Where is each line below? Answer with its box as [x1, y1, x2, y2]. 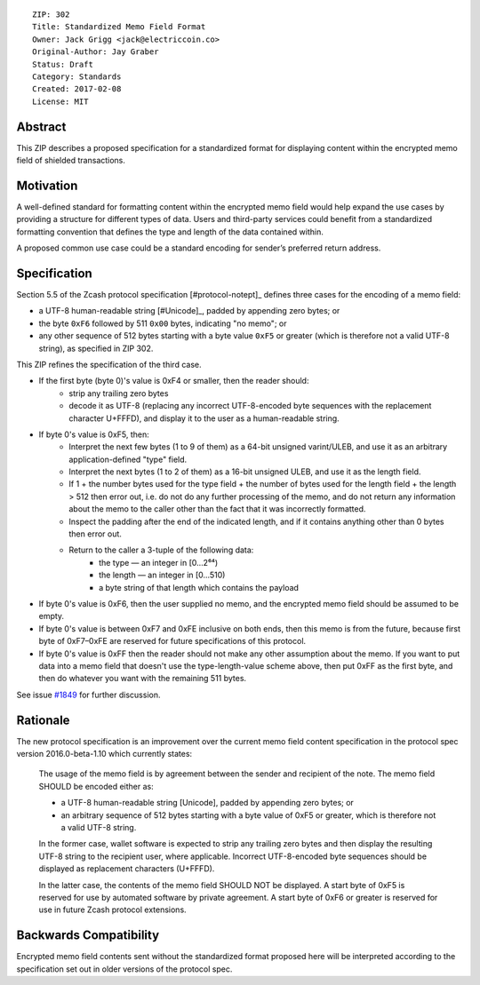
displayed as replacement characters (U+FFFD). [38, 863, 215, 874]
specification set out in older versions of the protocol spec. [16, 964, 233, 974]
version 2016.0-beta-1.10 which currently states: [16, 749, 193, 759]
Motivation [16, 178, 78, 193]
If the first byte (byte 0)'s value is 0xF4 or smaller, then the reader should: [38, 376, 309, 386]
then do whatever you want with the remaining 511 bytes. [38, 673, 247, 684]
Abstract [16, 119, 67, 134]
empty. [38, 611, 65, 622]
